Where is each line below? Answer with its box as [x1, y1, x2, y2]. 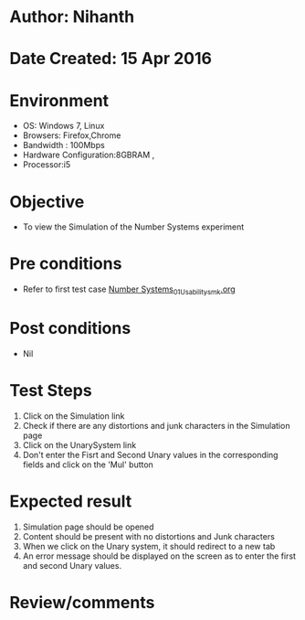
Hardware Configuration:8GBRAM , [22, 149, 155, 161]
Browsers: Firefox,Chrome [22, 130, 121, 141]
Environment [9, 90, 110, 111]
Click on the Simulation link [22, 410, 125, 422]
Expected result [9, 491, 132, 512]
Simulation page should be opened [22, 521, 154, 532]
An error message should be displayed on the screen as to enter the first [22, 551, 297, 561]
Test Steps [9, 380, 93, 401]
